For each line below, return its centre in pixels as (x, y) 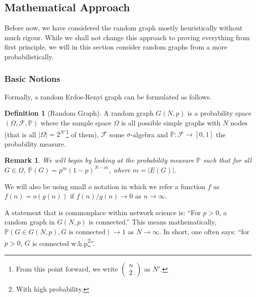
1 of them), (82, 133)
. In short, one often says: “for (204, 231)
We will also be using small (45, 186)
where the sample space (76, 122)
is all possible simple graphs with (171, 122)
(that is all (20, 134)
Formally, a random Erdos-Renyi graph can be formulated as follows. (108, 96)
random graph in (30, 222)
